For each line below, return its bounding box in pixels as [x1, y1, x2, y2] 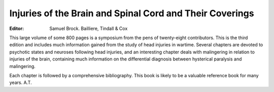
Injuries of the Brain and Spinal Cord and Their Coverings [9, 8, 254, 19]
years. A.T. [9, 79, 32, 86]
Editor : [9, 25, 24, 32]
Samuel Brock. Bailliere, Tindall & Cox [49, 25, 128, 32]
